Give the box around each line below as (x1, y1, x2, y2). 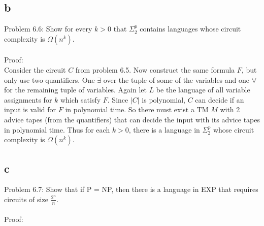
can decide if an (195, 94, 244, 105)
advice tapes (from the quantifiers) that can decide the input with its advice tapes (4, 114, 260, 124)
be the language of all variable (156, 84, 250, 95)
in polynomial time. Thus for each (4, 124, 110, 135)
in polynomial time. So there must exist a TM (65, 104, 209, 115)
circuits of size (4, 193, 48, 204)
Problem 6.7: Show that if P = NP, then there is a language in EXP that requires (4, 184, 258, 195)
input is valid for (4, 104, 56, 115)
